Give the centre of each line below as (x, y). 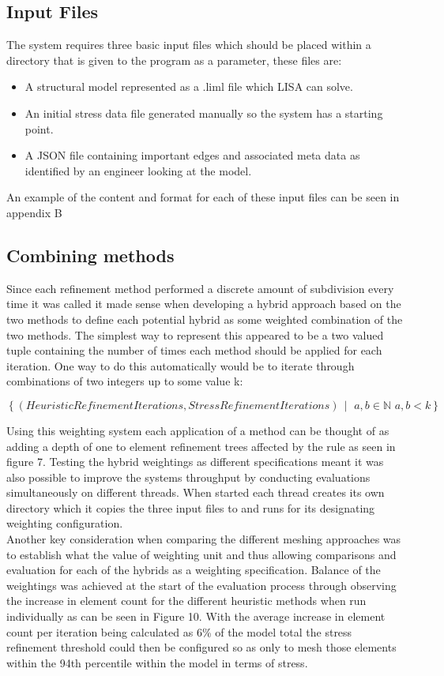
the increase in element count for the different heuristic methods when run (186, 601)
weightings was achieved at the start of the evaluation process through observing (201, 585)
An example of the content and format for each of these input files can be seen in (203, 197)
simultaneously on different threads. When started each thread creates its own (196, 492)
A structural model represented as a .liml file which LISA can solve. (189, 86)
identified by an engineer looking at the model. (138, 170)
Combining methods (90, 255)
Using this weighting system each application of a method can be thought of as (198, 430)
